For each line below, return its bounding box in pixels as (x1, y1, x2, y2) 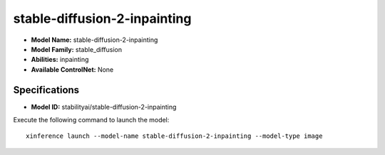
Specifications (13, 84, 80, 96)
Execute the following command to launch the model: (13, 116, 170, 124)
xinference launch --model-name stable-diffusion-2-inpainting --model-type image (26, 132, 323, 140)
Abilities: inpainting (31, 55, 89, 64)
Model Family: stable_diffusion (31, 45, 123, 53)
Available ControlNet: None (31, 65, 114, 74)
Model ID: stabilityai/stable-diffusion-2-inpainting (31, 102, 177, 111)
